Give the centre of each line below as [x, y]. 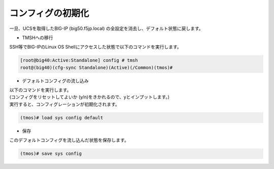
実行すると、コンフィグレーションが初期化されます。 [65, 104]
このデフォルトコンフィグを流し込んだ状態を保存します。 [69, 140]
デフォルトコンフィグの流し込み [55, 81]
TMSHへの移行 [38, 38]
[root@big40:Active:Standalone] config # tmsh [79, 60]
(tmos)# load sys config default [62, 117]
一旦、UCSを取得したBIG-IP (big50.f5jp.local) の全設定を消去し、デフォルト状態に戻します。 [106, 28]
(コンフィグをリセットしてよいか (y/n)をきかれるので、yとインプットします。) [90, 97]
